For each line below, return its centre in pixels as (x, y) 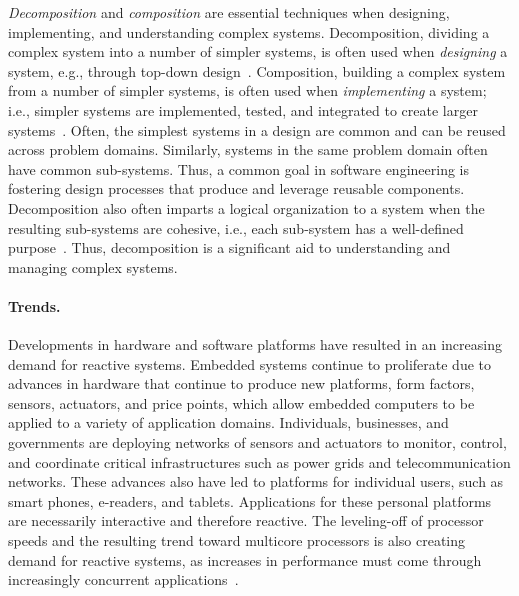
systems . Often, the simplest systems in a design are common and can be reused (257, 129)
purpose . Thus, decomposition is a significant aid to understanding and (229, 247)
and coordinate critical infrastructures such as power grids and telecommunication (259, 461)
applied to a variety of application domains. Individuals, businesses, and (228, 422)
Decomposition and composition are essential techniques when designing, (229, 12)
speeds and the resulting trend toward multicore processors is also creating (237, 540)
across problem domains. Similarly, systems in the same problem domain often (248, 149)
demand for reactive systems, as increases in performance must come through (245, 559)
